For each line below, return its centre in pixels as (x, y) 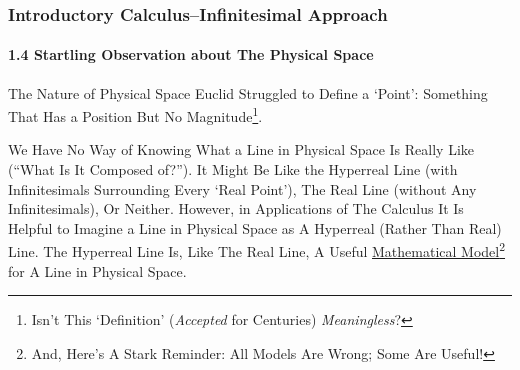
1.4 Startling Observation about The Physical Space (191, 54)
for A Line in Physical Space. (97, 270)
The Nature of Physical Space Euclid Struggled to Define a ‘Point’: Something (248, 92)
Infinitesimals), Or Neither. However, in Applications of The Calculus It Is (236, 208)
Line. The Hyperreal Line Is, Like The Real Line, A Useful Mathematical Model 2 (257, 250)
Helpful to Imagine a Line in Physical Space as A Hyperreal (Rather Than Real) (255, 227)
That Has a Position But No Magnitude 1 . (135, 114)
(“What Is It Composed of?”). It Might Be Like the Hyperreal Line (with (233, 169)
